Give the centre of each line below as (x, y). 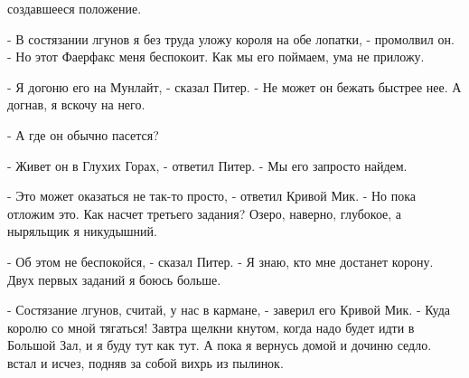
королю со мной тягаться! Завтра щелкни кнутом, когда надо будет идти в (211, 327)
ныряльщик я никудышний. (82, 231)
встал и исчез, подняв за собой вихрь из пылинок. (145, 362)
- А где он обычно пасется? (83, 134)
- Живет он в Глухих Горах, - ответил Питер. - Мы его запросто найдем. (207, 165)
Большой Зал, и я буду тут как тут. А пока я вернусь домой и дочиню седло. (220, 345)
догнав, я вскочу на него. (76, 104)
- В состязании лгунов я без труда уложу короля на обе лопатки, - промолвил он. (231, 38)
